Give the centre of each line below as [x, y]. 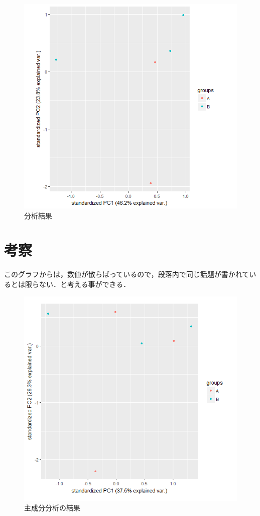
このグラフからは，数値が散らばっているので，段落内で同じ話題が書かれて [127, 274]
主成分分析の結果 [52, 508]
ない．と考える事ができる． [85, 284]
